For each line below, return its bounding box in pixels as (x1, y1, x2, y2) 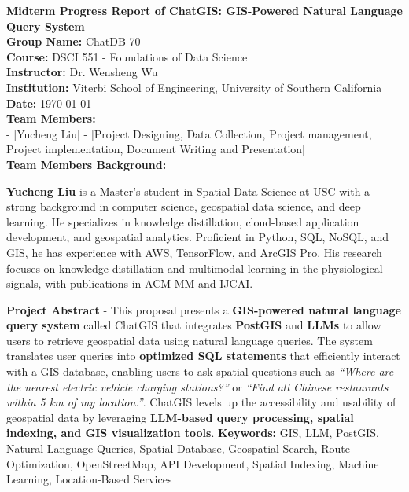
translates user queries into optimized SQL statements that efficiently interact (6, 347, 400, 364)
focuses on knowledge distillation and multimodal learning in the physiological (6, 259, 383, 276)
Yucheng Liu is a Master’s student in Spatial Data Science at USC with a (6, 182, 370, 199)
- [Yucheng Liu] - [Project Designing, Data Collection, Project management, (6, 125, 372, 141)
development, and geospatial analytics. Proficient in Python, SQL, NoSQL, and (6, 229, 389, 245)
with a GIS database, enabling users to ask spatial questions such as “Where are (6, 363, 394, 380)
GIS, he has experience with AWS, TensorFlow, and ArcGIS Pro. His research (6, 244, 382, 260)
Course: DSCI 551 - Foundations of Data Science (6, 48, 248, 64)
